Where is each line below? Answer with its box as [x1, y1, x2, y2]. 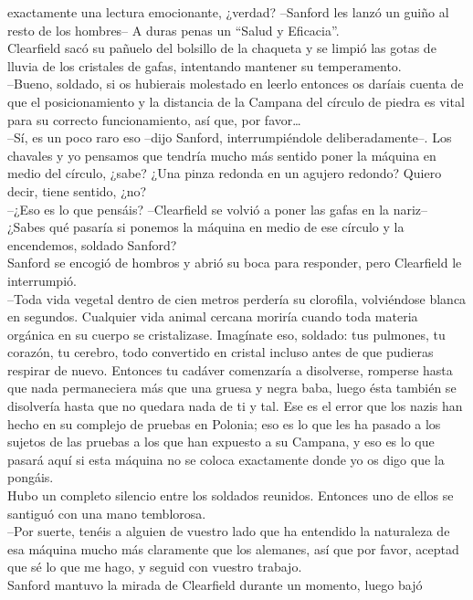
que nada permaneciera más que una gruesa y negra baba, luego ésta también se [7, 378, 457, 397]
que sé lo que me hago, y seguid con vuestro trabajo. [7, 557, 302, 576]
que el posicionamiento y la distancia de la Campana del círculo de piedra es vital [7, 91, 465, 111]
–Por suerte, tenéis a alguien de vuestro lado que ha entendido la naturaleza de [7, 521, 450, 541]
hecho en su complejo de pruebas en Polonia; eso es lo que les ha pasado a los [7, 414, 441, 433]
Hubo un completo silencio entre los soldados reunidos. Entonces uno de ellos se [7, 486, 454, 505]
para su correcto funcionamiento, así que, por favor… [7, 110, 301, 129]
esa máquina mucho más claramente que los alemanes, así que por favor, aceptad [7, 539, 459, 558]
